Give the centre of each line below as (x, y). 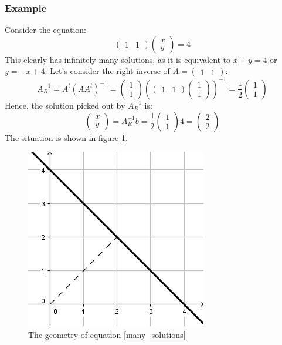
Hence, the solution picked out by (65, 105)
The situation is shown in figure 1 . (66, 137)
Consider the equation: (45, 30)
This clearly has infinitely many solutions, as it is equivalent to (118, 59)
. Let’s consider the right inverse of (107, 71)
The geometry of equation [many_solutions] (107, 334)
